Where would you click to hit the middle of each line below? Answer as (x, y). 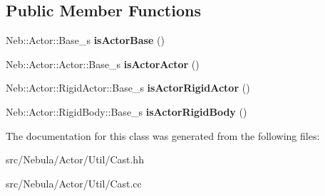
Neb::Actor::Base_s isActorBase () (85, 40)
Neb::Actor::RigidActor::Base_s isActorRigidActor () (128, 88)
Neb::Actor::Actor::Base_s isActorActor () (103, 64)
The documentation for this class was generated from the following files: (163, 135)
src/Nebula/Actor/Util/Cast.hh (75, 159)
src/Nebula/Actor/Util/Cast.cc (74, 183)
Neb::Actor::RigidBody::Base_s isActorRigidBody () (127, 111)
